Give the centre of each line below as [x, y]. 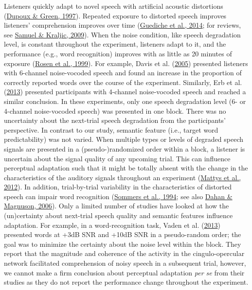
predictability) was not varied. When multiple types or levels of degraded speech [124, 139]
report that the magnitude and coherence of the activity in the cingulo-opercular [124, 253]
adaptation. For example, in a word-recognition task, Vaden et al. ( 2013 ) [112, 225]
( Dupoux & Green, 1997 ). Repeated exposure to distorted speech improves [115, 15]
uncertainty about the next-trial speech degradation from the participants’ [115, 120]
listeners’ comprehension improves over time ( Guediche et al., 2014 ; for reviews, [123, 25]
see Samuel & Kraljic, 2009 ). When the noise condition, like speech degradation [122, 34]
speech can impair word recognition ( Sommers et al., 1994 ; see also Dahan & [118, 196]
